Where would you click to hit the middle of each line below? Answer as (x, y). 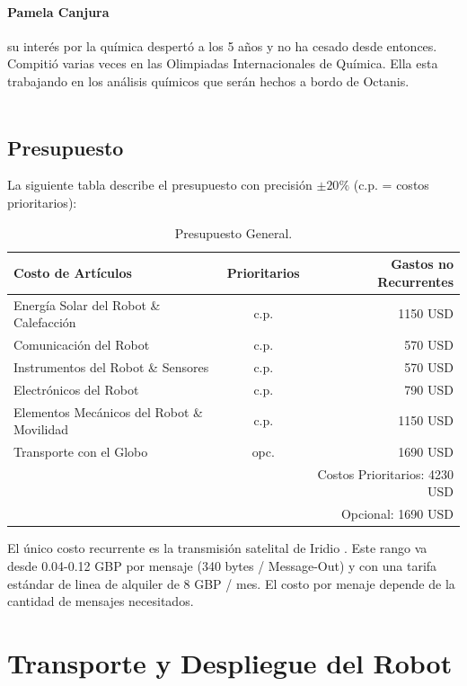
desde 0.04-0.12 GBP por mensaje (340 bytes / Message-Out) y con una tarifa (222, 565)
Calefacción (45, 322)
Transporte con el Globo (81, 451)
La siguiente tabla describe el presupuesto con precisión (160, 185)
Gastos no (422, 264)
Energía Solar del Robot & (87, 304)
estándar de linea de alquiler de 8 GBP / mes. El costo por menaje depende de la (231, 583)
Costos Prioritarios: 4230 (385, 473)
